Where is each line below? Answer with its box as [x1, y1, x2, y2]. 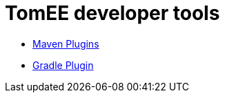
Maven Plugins [32, 37, 99, 50]
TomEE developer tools [5, 1, 220, 25]
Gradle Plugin [32, 59, 94, 71]
